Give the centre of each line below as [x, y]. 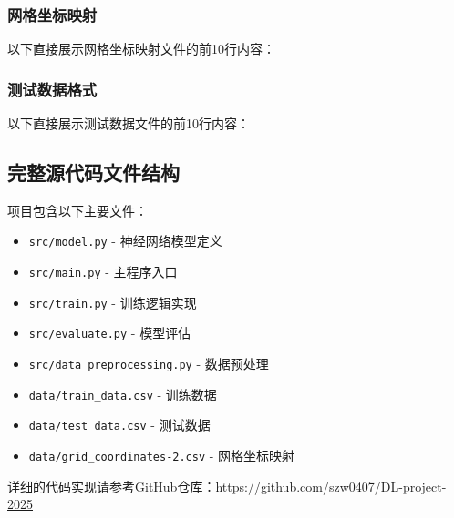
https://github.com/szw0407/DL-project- [331, 486]
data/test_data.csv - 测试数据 [119, 425]
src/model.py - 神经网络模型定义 [125, 241]
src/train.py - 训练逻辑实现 [113, 302]
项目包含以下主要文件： [77, 210]
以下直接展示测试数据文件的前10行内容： [129, 123]
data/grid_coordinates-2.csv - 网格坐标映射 [162, 456]
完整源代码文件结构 [93, 173]
